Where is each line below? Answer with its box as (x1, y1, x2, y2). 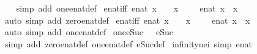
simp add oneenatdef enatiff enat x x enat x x (16, 2, 238, 14)
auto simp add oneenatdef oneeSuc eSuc (4, 25, 174, 38)
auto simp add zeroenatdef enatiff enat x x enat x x (4, 13, 250, 26)
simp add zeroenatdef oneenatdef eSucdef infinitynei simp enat (4, 37, 252, 50)
